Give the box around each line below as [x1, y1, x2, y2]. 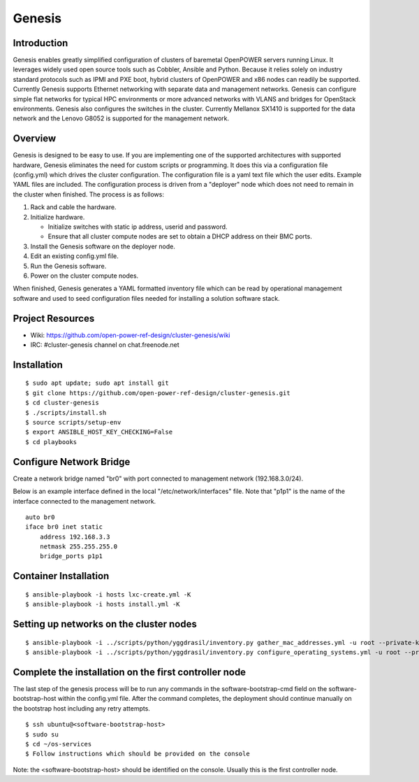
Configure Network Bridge [13, 455, 131, 468]
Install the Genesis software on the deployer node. [30, 242, 176, 250]
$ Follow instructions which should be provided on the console [25, 750, 251, 758]
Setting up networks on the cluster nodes [13, 618, 197, 630]
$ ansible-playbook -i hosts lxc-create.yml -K [25, 590, 191, 598]
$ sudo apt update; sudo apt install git [25, 379, 169, 388]
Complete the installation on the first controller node [13, 666, 247, 678]
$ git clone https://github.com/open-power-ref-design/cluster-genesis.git [25, 389, 291, 397]
